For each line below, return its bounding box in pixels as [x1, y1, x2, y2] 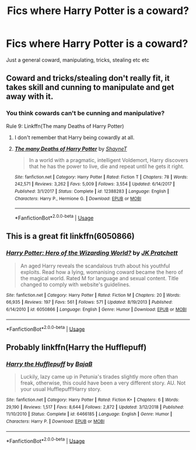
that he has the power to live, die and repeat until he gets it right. [29, 163, 185, 170]
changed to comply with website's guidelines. [20, 281, 131, 288]
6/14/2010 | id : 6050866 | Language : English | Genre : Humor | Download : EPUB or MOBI [6, 306, 187, 312]
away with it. [6, 92, 54, 102]
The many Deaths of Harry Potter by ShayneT [14, 145, 127, 152]
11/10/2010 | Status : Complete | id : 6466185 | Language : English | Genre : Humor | [6, 411, 172, 417]
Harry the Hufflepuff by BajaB [6, 360, 93, 368]
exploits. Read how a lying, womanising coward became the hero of [20, 268, 183, 276]
